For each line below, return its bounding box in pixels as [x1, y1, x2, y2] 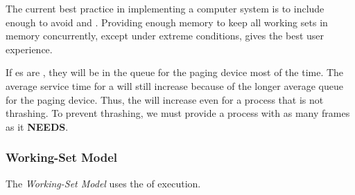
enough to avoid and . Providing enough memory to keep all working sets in [6, 15, 328, 29]
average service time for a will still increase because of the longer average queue [6, 78, 343, 93]
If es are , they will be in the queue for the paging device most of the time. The [6, 65, 344, 80]
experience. [6, 41, 53, 56]
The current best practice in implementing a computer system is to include [6, 1, 324, 15]
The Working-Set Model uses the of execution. [6, 176, 201, 190]
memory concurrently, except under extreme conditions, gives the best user [6, 28, 324, 43]
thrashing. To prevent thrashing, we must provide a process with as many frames [6, 106, 350, 120]
